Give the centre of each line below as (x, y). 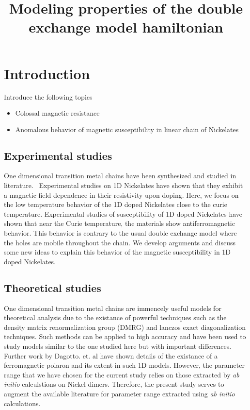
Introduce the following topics (48, 96)
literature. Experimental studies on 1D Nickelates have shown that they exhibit (124, 185)
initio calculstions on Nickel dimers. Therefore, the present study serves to (114, 384)
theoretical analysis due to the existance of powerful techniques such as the (115, 317)
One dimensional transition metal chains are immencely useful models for (113, 308)
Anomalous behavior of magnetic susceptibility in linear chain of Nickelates (127, 129)
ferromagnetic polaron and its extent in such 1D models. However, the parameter (124, 365)
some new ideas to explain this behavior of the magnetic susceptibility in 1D (117, 252)
